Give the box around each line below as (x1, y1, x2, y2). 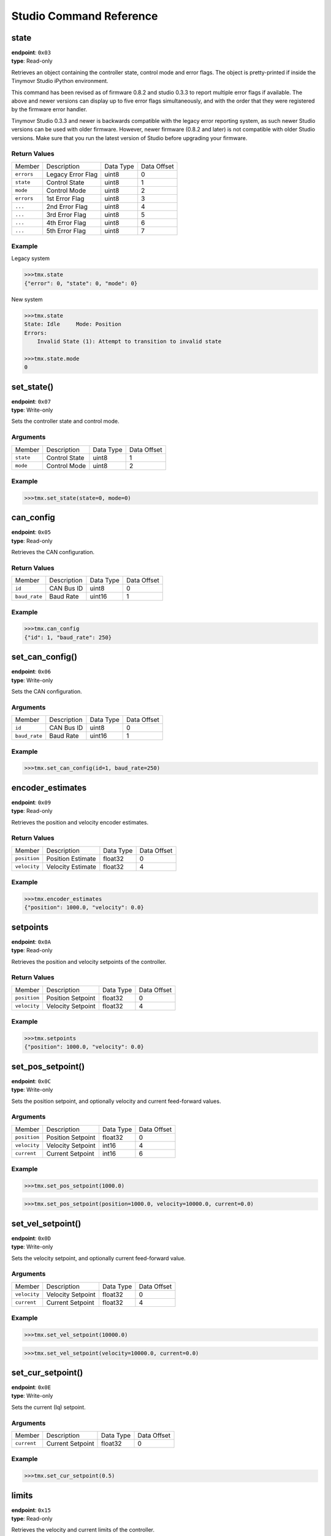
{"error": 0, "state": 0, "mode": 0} (24, 280, 138, 287)
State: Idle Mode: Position (24, 321, 122, 328)
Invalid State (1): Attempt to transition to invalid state (37, 338, 222, 345)
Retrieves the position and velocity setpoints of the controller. (11, 958, 167, 965)
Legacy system (11, 255, 50, 262)
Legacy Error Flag (46, 170, 98, 178)
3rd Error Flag (46, 210, 86, 219)
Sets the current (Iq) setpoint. (11, 1403, 86, 1411)
